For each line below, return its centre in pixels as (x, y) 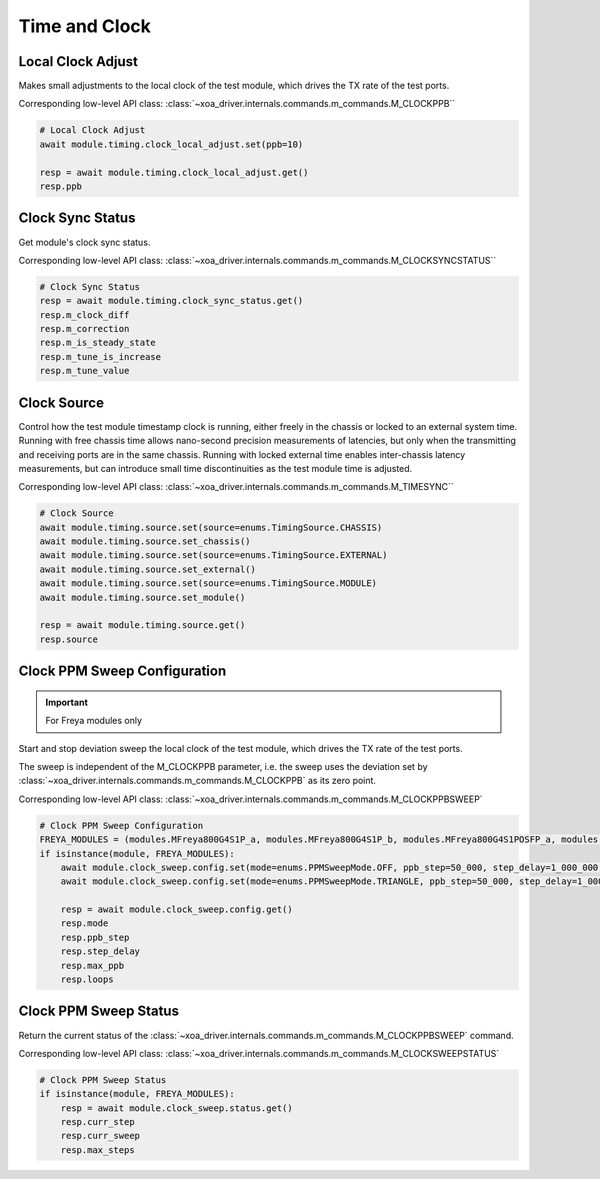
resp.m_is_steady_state (98, 343)
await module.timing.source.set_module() (142, 597)
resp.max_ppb (92, 965)
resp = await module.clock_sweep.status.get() (177, 1108)
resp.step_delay (100, 951)
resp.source (69, 639)
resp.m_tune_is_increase (100, 356)
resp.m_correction (84, 329)
